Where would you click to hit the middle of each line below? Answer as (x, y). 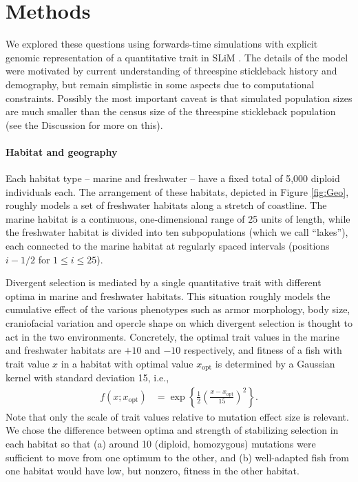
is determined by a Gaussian (275, 363)
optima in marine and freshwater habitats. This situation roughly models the (168, 295)
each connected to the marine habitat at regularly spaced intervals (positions (168, 246)
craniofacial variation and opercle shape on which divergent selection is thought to (179, 323)
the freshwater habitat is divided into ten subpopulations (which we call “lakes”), (177, 232)
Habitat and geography (62, 151)
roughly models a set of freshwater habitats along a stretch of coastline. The (166, 205)
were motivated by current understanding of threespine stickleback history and (171, 71)
